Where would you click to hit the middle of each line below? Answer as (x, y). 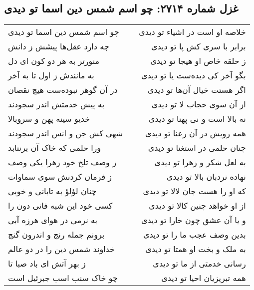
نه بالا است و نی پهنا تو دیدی (197, 119)
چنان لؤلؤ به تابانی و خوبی (52, 191)
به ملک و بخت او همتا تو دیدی (196, 249)
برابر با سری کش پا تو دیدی (199, 46)
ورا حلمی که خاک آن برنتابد (55, 148)
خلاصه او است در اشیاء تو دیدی (192, 32)
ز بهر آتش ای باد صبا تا (47, 264)
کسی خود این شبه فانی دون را (60, 206)
